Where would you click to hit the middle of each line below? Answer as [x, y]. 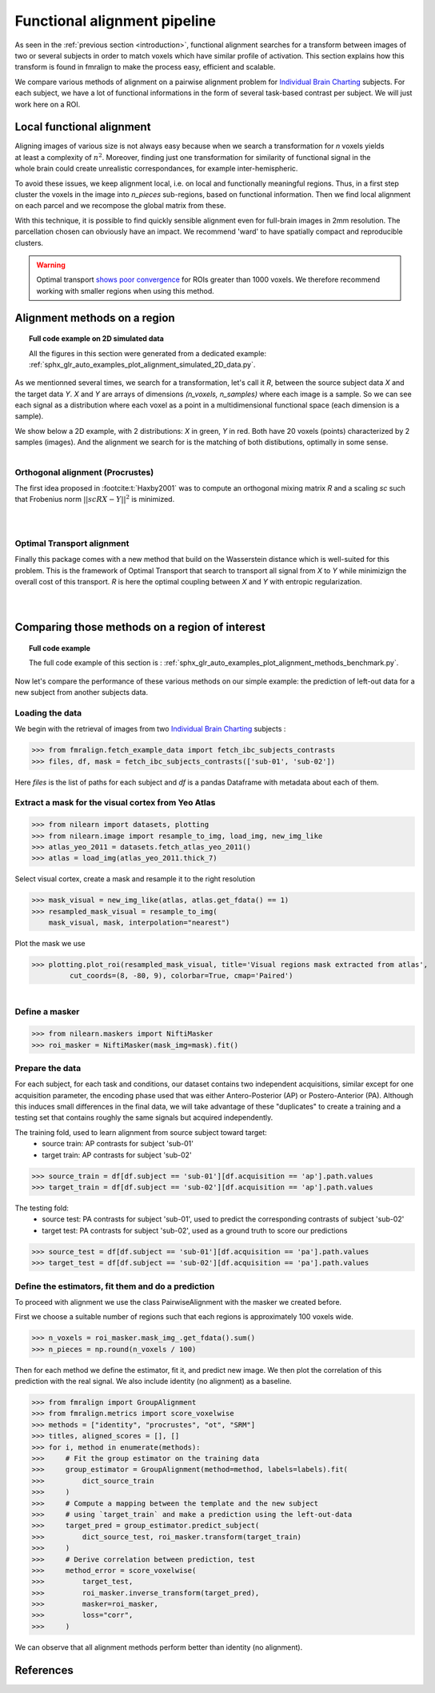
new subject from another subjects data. [81, 692]
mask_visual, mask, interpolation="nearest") [139, 923]
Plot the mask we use [50, 944]
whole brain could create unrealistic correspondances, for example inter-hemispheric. [156, 169]
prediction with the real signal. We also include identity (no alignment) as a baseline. [153, 1382]
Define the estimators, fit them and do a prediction [115, 1286]
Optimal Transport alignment [72, 543]
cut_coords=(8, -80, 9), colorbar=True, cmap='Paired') [181, 976]
